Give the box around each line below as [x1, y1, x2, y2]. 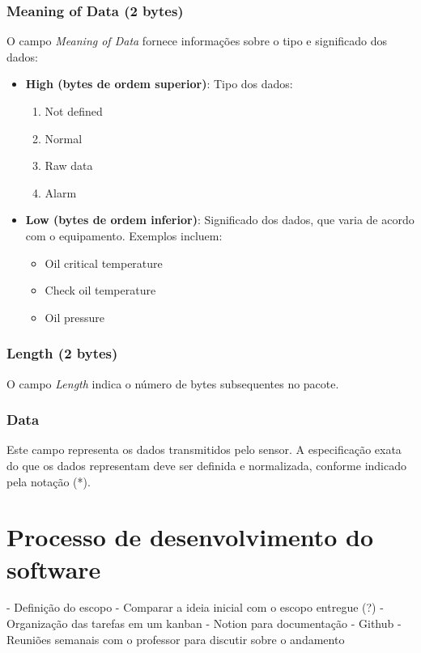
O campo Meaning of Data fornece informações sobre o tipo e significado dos [6, 32, 388, 49]
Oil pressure [45, 308, 104, 325]
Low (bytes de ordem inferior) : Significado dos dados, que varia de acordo [25, 211, 415, 228]
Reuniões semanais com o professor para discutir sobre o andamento [6, 630, 345, 647]
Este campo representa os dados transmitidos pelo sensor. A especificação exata [6, 441, 402, 458]
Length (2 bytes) [6, 343, 118, 363]
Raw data [45, 157, 93, 174]
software [6, 552, 101, 585]
